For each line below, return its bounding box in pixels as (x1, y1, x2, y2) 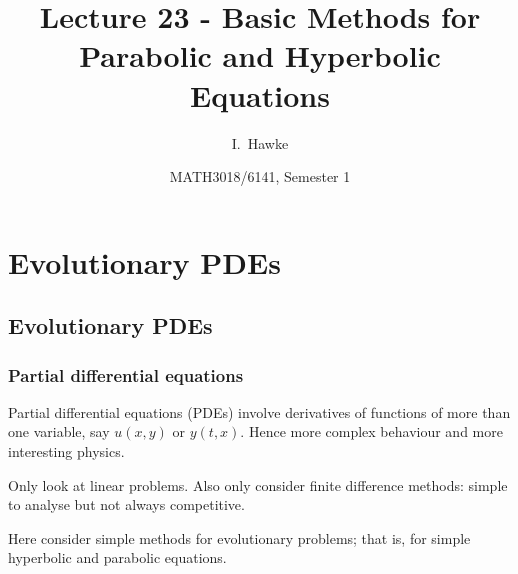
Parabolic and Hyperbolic (79, 35, 441, 76)
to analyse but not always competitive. (8, 494, 245, 515)
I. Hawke (231, 132, 289, 153)
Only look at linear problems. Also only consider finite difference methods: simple (8, 474, 508, 495)
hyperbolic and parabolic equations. (8, 547, 227, 568)
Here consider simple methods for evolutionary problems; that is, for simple (8, 527, 471, 548)
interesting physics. (8, 441, 125, 462)
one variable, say (8, 421, 110, 442)
